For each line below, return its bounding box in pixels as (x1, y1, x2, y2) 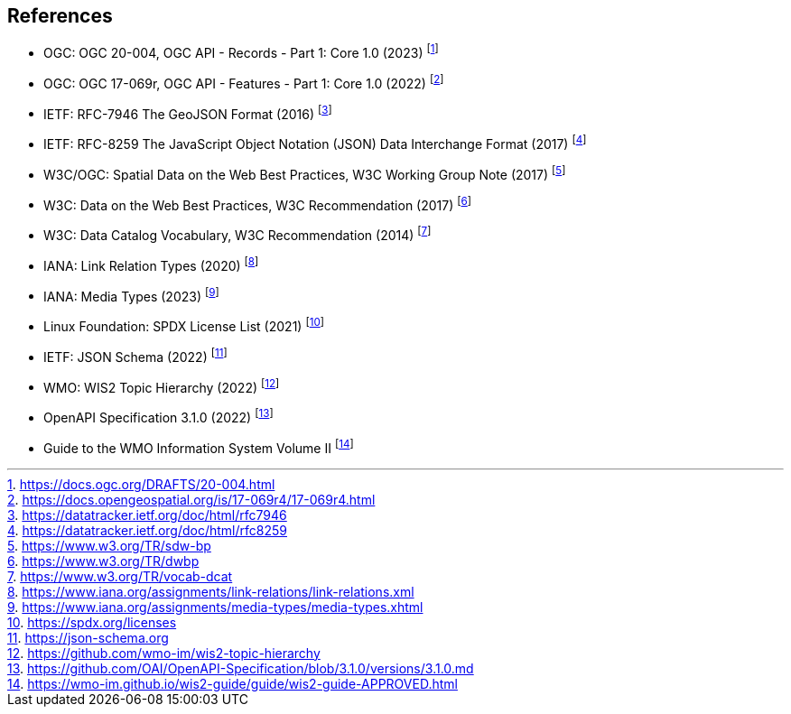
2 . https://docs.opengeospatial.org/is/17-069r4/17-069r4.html (7, 491, 376, 507)
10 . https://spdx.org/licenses (7, 614, 177, 630)
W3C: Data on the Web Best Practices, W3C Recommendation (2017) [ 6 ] (43, 194, 471, 213)
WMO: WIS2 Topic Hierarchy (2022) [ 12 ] (43, 376, 280, 395)
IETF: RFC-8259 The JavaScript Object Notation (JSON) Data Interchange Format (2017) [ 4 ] (43, 134, 587, 153)
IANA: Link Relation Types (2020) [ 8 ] (43, 255, 259, 274)
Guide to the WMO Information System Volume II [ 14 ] (43, 437, 354, 456)
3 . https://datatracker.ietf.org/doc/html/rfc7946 (7, 506, 287, 523)
